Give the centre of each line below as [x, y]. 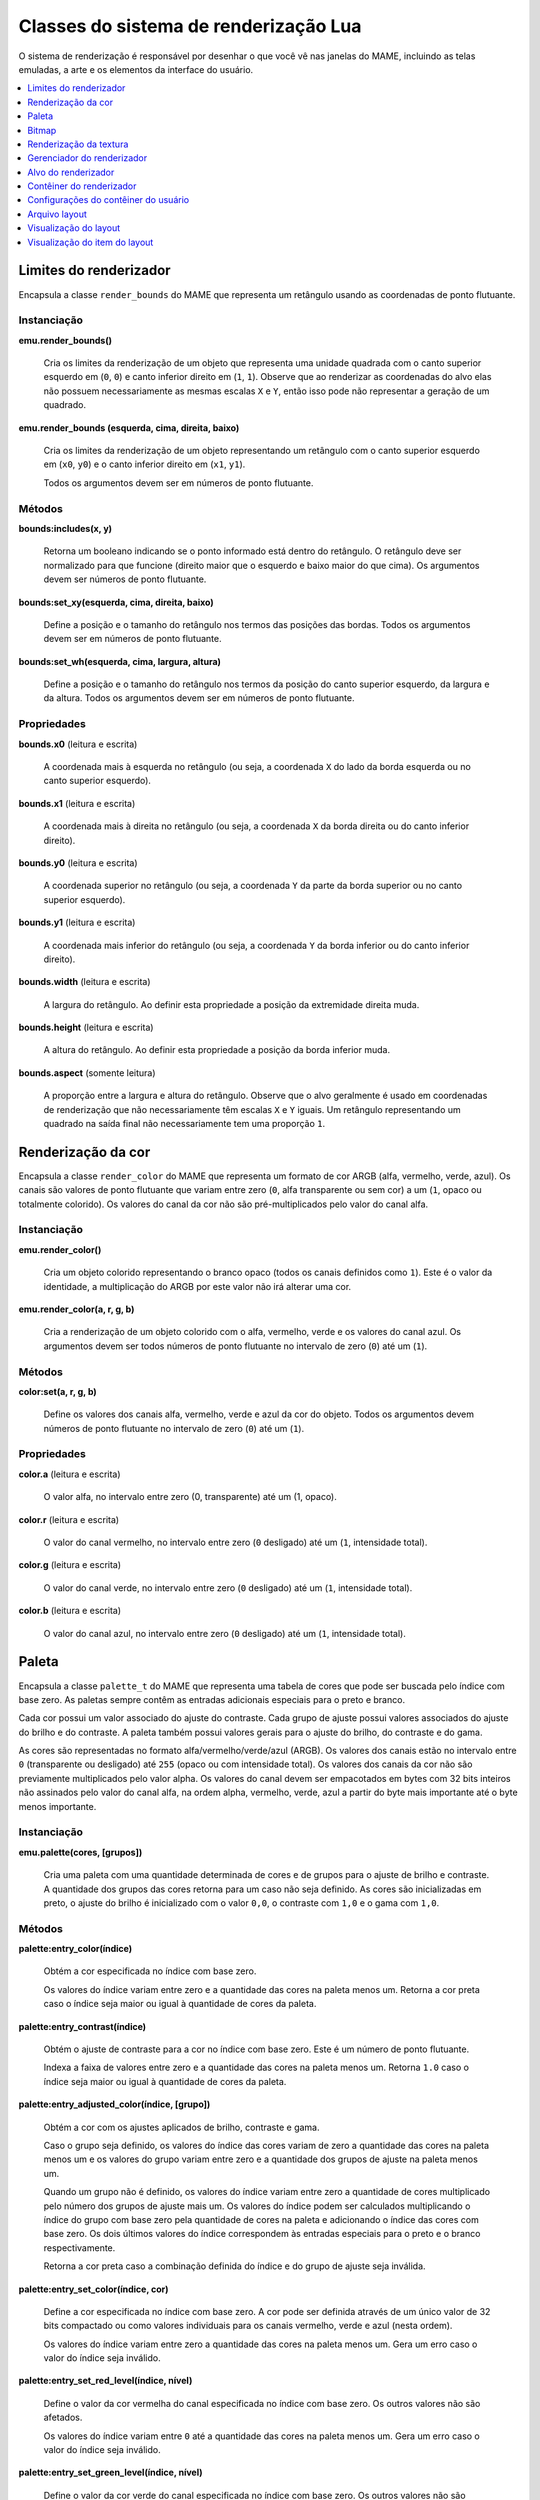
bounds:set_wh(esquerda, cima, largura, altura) [120, 661]
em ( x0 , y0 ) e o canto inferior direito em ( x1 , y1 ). [144, 464]
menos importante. [57, 1806]
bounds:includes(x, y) [65, 528]
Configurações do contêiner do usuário [108, 200]
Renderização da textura [78, 144]
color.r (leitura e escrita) [69, 1519]
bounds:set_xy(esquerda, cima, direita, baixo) [116, 602]
